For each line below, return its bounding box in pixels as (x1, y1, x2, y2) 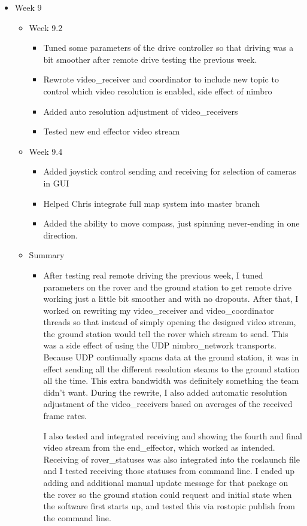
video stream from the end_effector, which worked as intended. (43, 441, 275, 454)
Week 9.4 (29, 145, 63, 157)
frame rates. (43, 409, 87, 422)
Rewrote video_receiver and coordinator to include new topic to (43, 73, 279, 85)
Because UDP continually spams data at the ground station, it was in (43, 351, 299, 363)
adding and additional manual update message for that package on (43, 476, 288, 488)
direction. (43, 228, 78, 241)
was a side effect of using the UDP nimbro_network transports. (43, 339, 276, 351)
